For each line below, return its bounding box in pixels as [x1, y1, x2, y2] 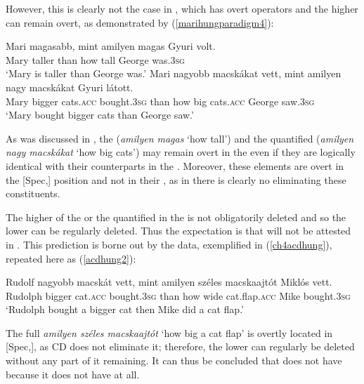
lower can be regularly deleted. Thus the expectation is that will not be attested [6, 223, 351, 238]
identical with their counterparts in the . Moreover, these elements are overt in [6, 158, 344, 173]
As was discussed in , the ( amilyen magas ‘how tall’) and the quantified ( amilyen [6, 131, 354, 145]
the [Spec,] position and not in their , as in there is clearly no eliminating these [6, 172, 346, 187]
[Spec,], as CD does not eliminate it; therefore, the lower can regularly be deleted [6, 339, 355, 354]
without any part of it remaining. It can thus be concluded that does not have [6, 353, 342, 368]
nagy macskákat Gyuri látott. [6, 79, 134, 94]
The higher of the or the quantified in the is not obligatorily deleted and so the [6, 209, 346, 224]
